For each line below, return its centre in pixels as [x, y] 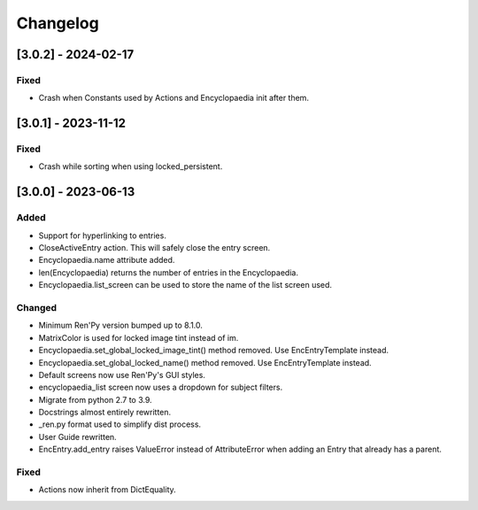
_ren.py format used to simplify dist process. [120, 424]
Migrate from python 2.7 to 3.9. [95, 399]
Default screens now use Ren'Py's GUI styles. [122, 375]
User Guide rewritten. [77, 437]
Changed [37, 307]
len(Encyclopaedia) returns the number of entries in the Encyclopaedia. [168, 272]
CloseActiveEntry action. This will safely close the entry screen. [154, 248]
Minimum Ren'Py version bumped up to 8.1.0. [121, 325]
